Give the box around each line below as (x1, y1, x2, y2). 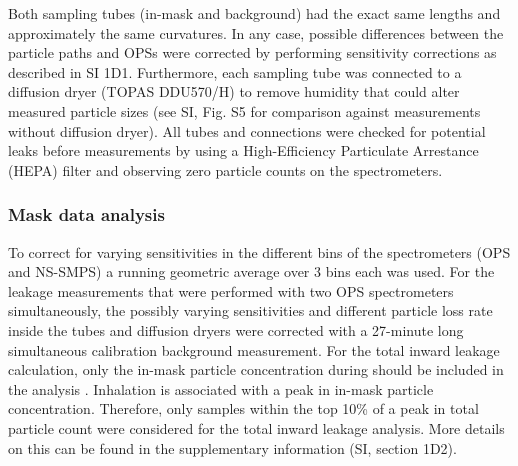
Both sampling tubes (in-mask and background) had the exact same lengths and (8, 3, 501, 23)
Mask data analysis (8, 202, 165, 227)
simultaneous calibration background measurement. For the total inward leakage (8, 339, 500, 360)
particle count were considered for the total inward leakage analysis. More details (8, 417, 505, 438)
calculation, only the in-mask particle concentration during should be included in (8, 359, 504, 380)
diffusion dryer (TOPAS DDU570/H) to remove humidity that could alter (8, 81, 460, 102)
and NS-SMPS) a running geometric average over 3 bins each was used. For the (8, 261, 495, 282)
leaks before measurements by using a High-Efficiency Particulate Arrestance (8, 140, 479, 161)
